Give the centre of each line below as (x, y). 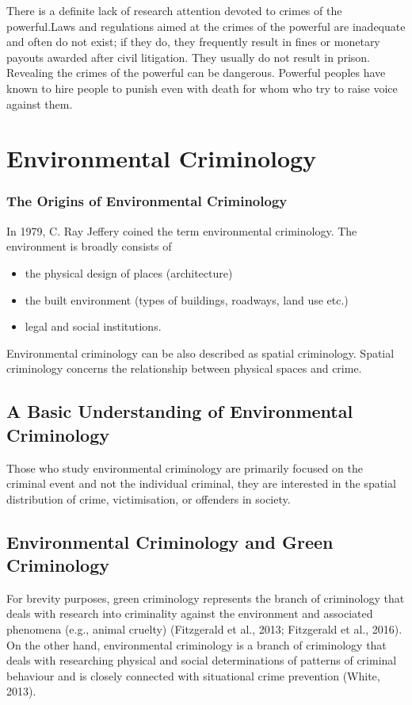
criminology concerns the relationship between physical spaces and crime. (184, 368)
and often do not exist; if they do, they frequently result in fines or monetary (193, 42)
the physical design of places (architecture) (129, 272)
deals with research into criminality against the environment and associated (190, 613)
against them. (40, 103)
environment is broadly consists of (89, 246)
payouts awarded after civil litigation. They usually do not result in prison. (189, 57)
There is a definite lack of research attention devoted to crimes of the (174, 10)
